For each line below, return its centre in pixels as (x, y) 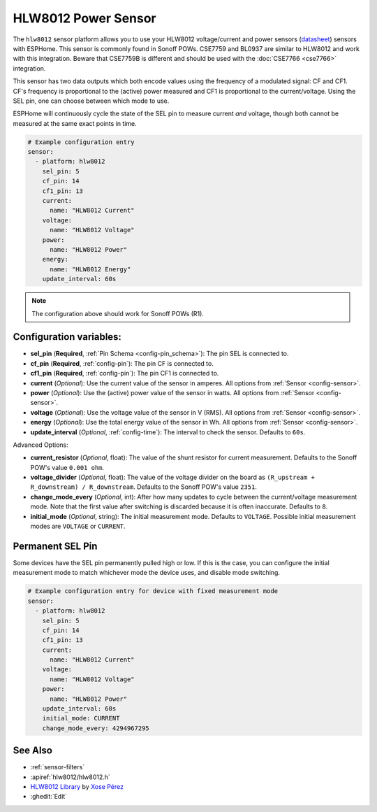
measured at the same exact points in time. (75, 123)
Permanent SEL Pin (55, 546)
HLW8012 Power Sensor (84, 18)
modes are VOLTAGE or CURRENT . (78, 526)
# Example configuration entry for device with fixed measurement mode (153, 591)
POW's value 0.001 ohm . (67, 467)
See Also (32, 751)
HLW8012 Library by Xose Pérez (77, 787)
